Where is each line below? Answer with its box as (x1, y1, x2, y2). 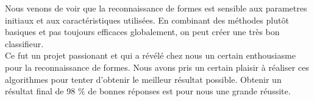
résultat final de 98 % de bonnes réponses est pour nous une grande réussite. (5, 85, 291, 97)
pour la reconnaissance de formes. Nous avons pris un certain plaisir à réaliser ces (5, 60, 309, 73)
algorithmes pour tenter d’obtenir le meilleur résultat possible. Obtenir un (5, 73, 282, 85)
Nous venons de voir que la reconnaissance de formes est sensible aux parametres (5, 2, 307, 14)
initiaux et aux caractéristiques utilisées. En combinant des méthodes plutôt (5, 13, 289, 26)
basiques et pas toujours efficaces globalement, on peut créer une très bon (5, 25, 280, 38)
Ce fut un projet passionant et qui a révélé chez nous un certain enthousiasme (5, 49, 296, 62)
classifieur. (5, 37, 44, 50)
